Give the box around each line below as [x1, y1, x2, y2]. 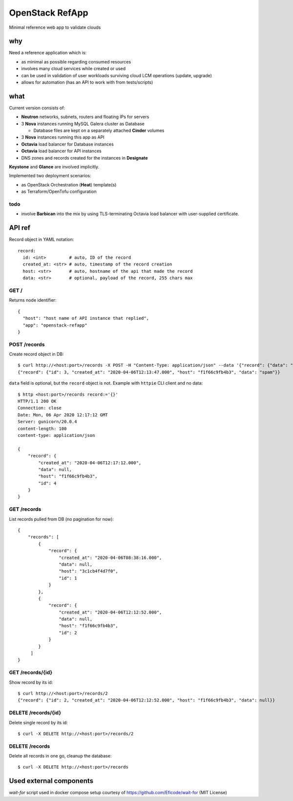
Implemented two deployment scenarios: [9, 173, 91, 179]
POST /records [9, 341, 45, 348]
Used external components [9, 777, 94, 785]
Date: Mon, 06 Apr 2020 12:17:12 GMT [18, 412, 108, 417]
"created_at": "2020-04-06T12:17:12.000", [38, 460, 142, 466]
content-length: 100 [18, 426, 67, 431]
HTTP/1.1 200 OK [18, 398, 57, 404]
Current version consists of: [9, 105, 65, 111]
